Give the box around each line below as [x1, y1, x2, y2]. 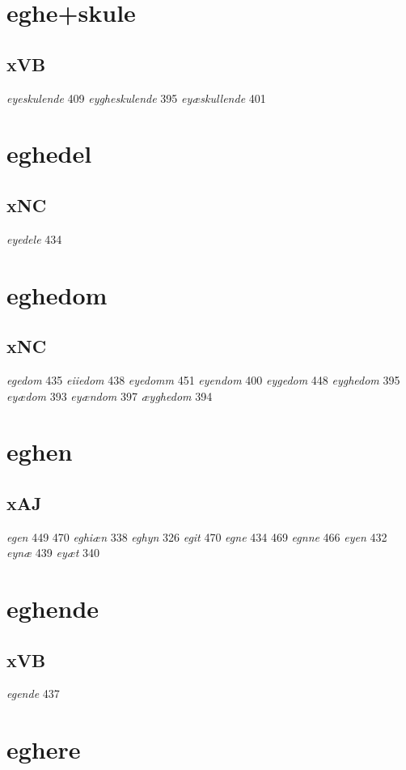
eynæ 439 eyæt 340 [6, 544, 100, 561]
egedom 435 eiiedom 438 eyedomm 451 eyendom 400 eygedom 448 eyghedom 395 [6, 371, 400, 388]
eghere [6, 733, 81, 766]
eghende [6, 592, 99, 625]
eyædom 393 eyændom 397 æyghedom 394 [6, 387, 213, 404]
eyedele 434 [6, 230, 62, 247]
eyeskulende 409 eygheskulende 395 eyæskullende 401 [6, 89, 266, 106]
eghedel [6, 137, 92, 170]
